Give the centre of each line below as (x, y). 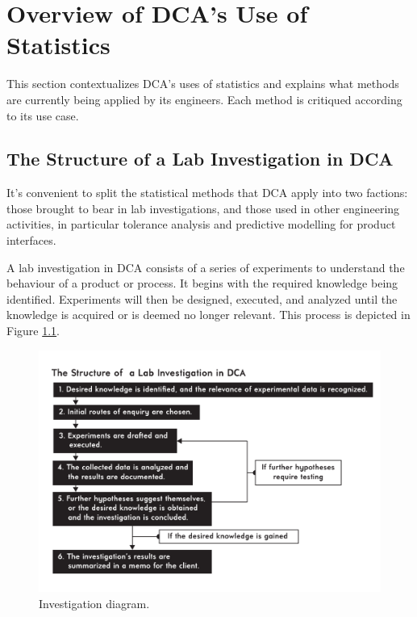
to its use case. (43, 115)
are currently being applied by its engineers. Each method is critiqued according (204, 99)
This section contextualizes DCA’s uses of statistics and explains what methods (203, 84)
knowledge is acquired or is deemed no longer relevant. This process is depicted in (208, 315)
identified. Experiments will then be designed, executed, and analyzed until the (202, 298)
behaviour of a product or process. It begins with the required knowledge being (202, 283)
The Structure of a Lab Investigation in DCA (200, 159)
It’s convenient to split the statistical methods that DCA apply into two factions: (207, 193)
